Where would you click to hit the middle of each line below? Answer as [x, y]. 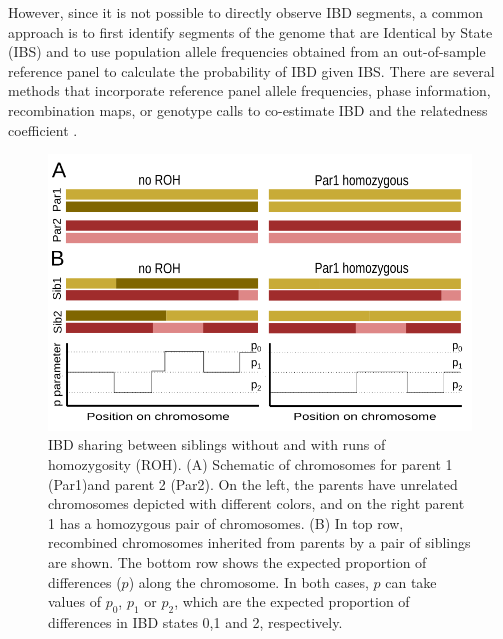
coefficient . [43, 129]
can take [411, 581]
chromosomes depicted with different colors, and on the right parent [256, 503]
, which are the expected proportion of [292, 601]
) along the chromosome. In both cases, [248, 581]
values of [74, 601]
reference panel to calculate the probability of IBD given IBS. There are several [251, 70]
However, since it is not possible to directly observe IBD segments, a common [246, 12]
